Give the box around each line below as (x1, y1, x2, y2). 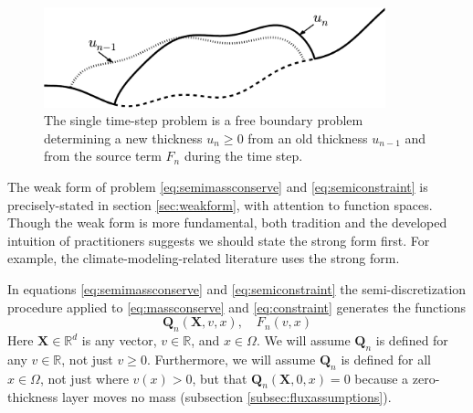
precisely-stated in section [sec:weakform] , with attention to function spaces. (7, 195, 433, 214)
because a (354, 368, 409, 387)
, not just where (39, 368, 129, 387)
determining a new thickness (44, 128, 203, 147)
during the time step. (184, 146, 303, 165)
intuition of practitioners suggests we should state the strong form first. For (7, 230, 430, 249)
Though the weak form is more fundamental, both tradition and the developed (7, 213, 447, 232)
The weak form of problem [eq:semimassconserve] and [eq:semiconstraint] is (7, 177, 428, 196)
